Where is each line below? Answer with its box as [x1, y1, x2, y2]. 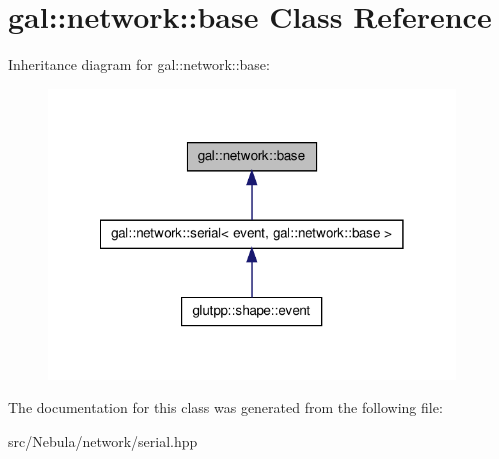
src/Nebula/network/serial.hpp [8, 430, 198, 451]
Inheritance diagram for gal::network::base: [8, 54, 270, 75]
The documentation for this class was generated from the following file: [8, 397, 443, 418]
